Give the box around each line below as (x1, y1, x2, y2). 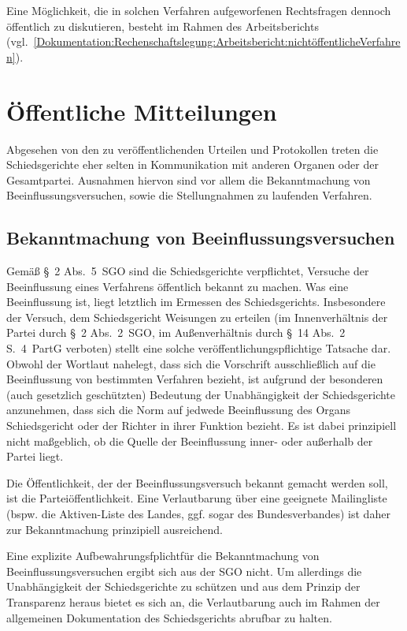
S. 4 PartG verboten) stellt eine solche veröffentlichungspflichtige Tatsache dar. (6, 340, 391, 357)
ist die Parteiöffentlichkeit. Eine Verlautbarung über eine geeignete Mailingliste (6, 490, 387, 506)
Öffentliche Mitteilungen (6, 95, 277, 127)
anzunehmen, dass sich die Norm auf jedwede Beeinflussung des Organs (6, 401, 351, 418)
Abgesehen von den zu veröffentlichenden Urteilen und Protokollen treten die (6, 140, 379, 157)
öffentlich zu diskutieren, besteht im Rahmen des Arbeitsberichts (6, 17, 319, 34)
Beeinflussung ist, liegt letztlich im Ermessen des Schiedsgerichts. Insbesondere (6, 293, 386, 310)
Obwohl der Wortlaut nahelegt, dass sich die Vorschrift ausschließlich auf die (6, 355, 376, 372)
